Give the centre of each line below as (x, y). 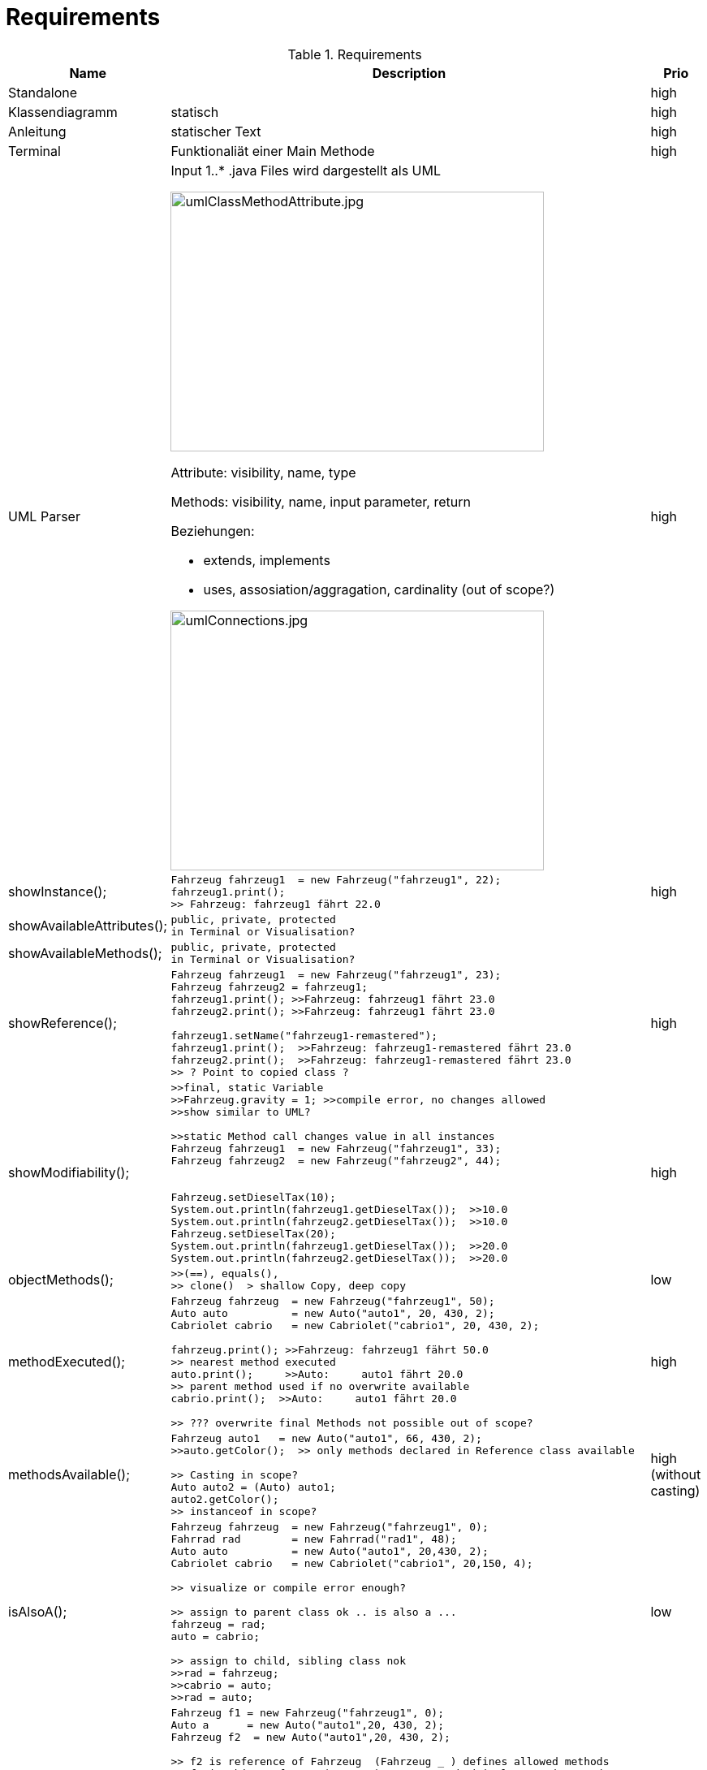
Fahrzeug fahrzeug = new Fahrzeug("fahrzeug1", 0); (330, 1526)
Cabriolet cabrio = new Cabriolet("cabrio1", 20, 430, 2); (355, 1325)
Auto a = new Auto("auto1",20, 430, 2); (307, 1725)
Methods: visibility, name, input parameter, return (321, 501)
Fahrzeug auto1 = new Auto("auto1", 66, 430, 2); (326, 1438)
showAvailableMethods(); (85, 953)
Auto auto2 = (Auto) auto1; (253, 1487)
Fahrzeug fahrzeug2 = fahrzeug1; (269, 986)
